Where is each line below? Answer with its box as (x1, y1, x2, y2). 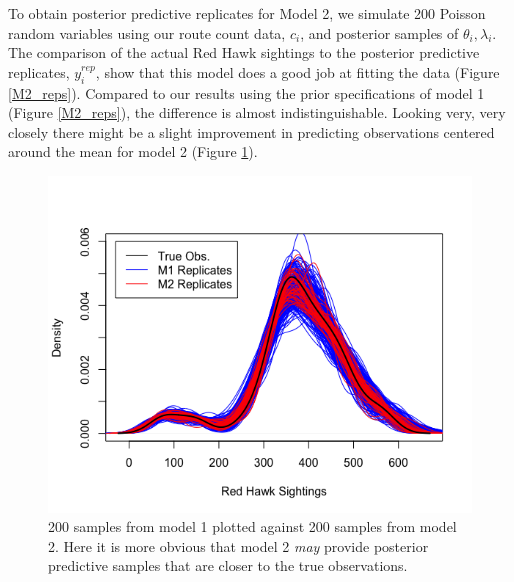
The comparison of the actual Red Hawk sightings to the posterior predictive (8, 42, 480, 63)
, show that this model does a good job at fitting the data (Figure (95, 61, 500, 82)
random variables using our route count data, (8, 22, 286, 43)
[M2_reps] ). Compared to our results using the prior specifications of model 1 (8, 82, 485, 103)
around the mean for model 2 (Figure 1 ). (8, 141, 258, 162)
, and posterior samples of (300, 22, 459, 43)
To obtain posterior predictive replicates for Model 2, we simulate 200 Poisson (8, 3, 486, 23)
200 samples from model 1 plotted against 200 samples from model (48, 516, 457, 537)
